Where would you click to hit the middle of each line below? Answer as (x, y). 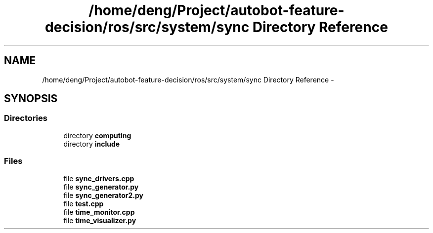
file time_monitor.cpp (99, 212)
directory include (92, 144)
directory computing (97, 135)
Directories (26, 118)
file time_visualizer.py (100, 220)
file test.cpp (84, 203)
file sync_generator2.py (103, 195)
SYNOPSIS (31, 99)
